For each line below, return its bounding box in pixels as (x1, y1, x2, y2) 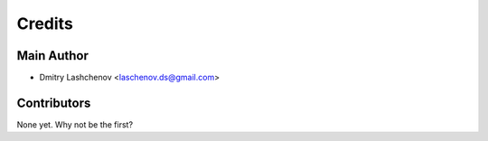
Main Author (16, 48, 89, 63)
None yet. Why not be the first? (16, 118, 134, 130)
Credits (16, 14, 74, 33)
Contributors (16, 95, 91, 110)
